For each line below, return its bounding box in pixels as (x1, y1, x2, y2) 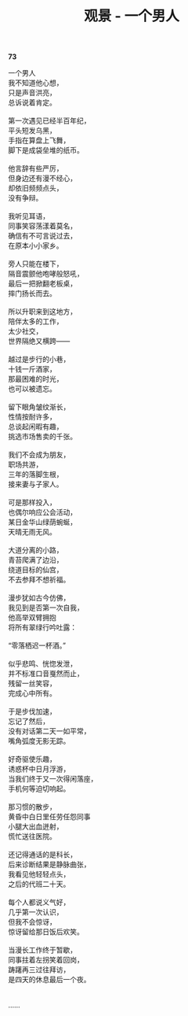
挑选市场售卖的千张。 (8, 432, 77, 441)
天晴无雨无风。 (8, 527, 56, 537)
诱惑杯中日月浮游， (8, 764, 70, 774)
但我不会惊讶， (8, 918, 56, 927)
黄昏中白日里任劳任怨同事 (8, 812, 91, 822)
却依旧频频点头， (8, 183, 63, 193)
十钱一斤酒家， (8, 364, 56, 374)
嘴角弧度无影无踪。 (8, 737, 70, 746)
